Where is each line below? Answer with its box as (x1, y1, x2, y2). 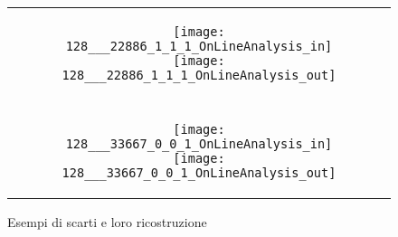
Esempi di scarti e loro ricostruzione (7, 213, 207, 231)
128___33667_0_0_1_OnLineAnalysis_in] (65, 137, 333, 151)
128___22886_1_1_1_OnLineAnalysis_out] (62, 68, 336, 82)
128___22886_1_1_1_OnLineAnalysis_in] (65, 39, 333, 53)
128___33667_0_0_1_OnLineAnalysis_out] (62, 166, 336, 180)
